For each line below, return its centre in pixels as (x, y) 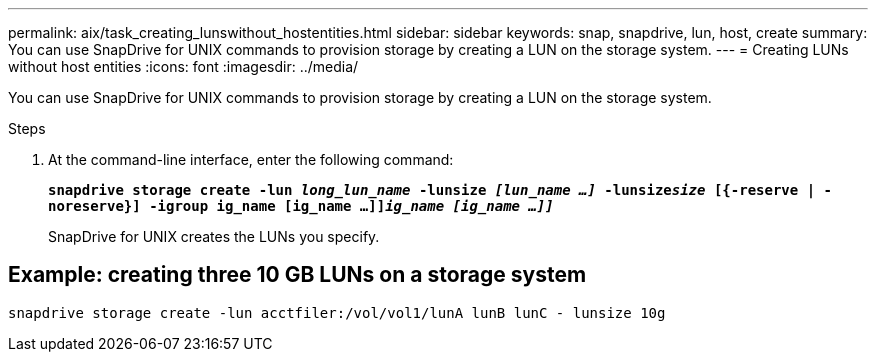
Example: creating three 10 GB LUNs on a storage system (297, 275)
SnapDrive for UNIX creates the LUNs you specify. (214, 236)
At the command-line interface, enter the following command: (251, 159)
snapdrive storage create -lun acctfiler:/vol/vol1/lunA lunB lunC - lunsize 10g (337, 312)
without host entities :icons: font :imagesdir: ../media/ (183, 66)
